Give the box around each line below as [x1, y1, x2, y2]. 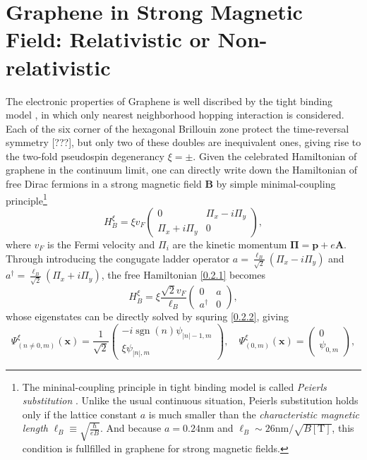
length [22, 420, 48, 435]
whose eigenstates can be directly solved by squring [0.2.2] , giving [6, 309, 289, 324]
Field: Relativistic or [6, 25, 210, 54]
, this [332, 420, 354, 435]
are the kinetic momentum [172, 236, 287, 251]
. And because [100, 420, 162, 435]
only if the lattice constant [22, 406, 138, 421]
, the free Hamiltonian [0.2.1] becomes [101, 267, 265, 282]
